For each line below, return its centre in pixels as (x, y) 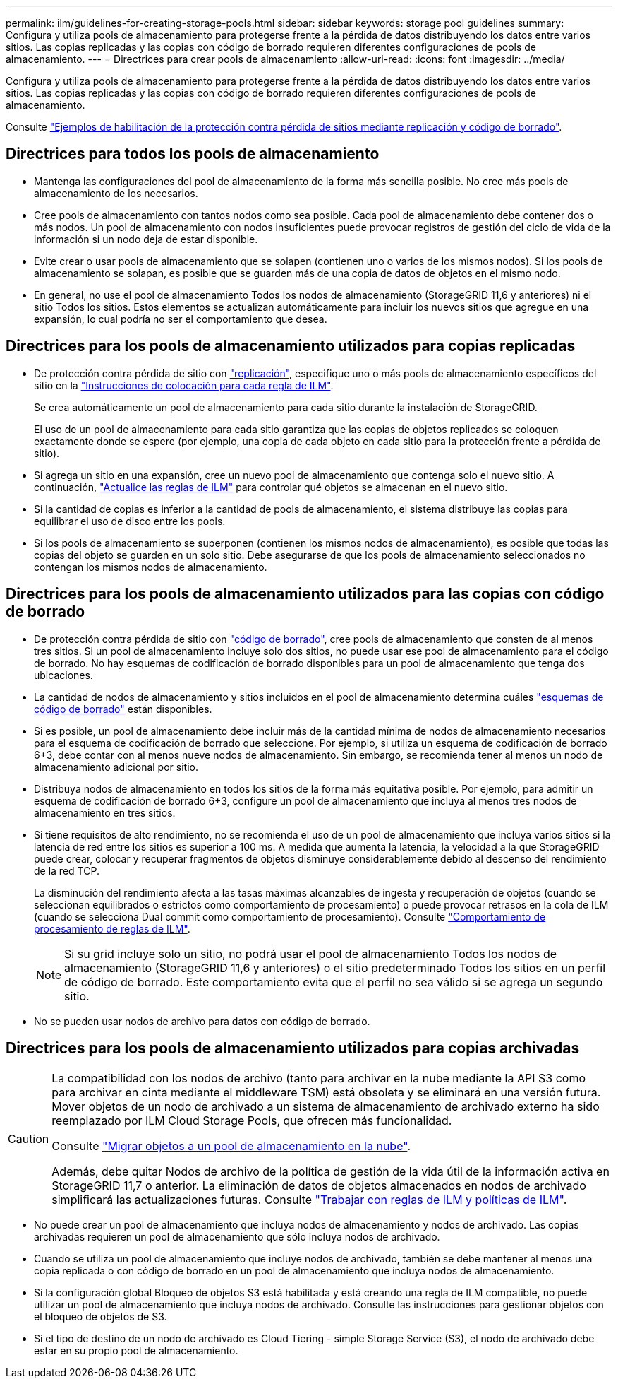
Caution (29, 1139)
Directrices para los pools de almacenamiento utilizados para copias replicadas (291, 346)
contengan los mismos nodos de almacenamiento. (151, 567)
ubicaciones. (63, 675)
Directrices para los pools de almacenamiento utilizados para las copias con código (305, 594)
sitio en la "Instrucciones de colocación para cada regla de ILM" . (184, 385)
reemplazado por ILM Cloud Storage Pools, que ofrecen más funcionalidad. (252, 1121)
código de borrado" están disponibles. (123, 709)
